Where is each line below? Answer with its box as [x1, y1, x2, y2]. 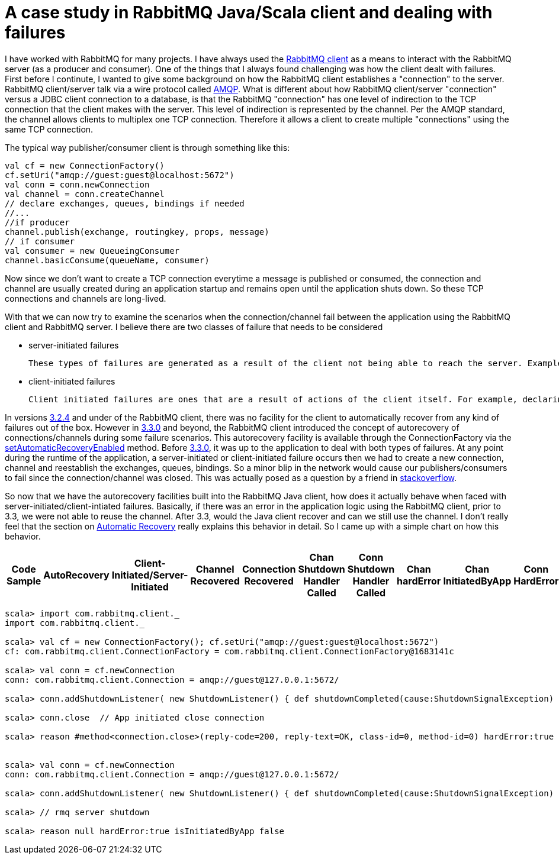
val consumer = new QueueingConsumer [5, 246, 180, 256]
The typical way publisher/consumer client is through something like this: [5, 142, 290, 153]
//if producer [5, 217, 70, 227]
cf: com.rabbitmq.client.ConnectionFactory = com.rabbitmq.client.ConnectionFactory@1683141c [5, 646, 454, 656]
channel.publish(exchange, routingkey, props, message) [5, 227, 269, 237]
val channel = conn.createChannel [5, 189, 165, 199]
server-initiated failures [28, 340, 119, 350]
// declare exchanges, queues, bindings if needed [5, 198, 245, 208]
